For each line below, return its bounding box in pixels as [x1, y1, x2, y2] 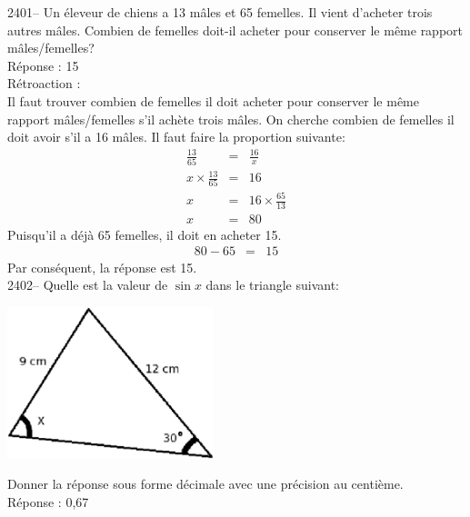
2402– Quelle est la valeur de [7, 275, 168, 294]
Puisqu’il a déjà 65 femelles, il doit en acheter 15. [7, 224, 282, 244]
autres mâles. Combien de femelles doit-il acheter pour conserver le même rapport [7, 20, 464, 39]
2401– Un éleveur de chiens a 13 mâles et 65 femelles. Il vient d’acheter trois [7, 3, 433, 21]
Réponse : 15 [7, 55, 79, 75]
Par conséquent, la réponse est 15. [7, 257, 197, 276]
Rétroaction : [7, 74, 81, 93]
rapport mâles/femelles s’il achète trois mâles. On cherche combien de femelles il [7, 109, 455, 128]
